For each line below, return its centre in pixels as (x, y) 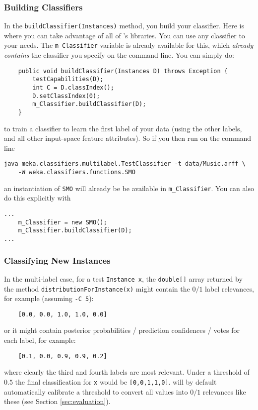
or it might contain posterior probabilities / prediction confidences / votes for (122, 330)
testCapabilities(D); (68, 79)
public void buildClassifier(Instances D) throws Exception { (123, 71)
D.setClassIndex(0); (66, 96)
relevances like (224, 391)
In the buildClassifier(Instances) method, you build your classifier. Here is (124, 26)
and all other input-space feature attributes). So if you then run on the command (128, 138)
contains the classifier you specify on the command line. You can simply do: (119, 55)
